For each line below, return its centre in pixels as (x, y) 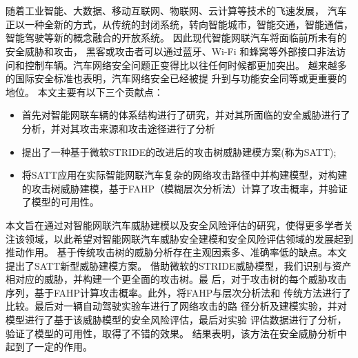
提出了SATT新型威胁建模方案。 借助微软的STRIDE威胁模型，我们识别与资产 (179, 265)
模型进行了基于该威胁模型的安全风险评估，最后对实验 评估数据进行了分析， (176, 320)
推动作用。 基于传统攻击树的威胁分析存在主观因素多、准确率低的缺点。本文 (176, 252)
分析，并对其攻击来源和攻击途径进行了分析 (118, 128)
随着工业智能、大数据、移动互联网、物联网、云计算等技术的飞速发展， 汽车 (176, 11)
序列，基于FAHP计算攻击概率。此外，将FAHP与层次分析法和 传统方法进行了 (178, 292)
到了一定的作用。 (53, 347)
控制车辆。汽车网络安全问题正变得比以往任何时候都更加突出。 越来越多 (186, 64)
